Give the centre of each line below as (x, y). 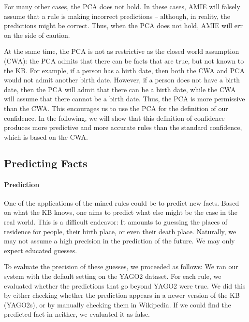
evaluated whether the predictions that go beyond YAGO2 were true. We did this (125, 285)
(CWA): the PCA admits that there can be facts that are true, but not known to (124, 60)
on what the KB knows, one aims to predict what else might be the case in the (121, 212)
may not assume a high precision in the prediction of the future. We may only (119, 241)
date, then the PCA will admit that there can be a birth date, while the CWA (120, 89)
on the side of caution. (37, 35)
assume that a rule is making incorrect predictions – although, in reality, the (117, 16)
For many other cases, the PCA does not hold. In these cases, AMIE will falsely (122, 6)
